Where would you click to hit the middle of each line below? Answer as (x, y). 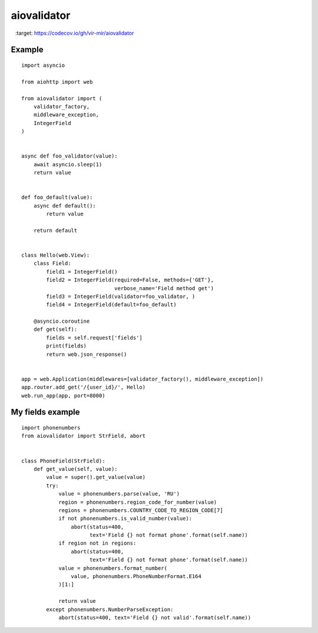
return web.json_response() (87, 354)
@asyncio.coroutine (62, 321)
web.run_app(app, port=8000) (63, 396)
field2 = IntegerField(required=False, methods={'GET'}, (130, 280)
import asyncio (43, 65)
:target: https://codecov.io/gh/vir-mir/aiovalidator (74, 33)
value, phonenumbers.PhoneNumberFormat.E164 (136, 576)
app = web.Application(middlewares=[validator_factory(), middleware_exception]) (143, 379)
